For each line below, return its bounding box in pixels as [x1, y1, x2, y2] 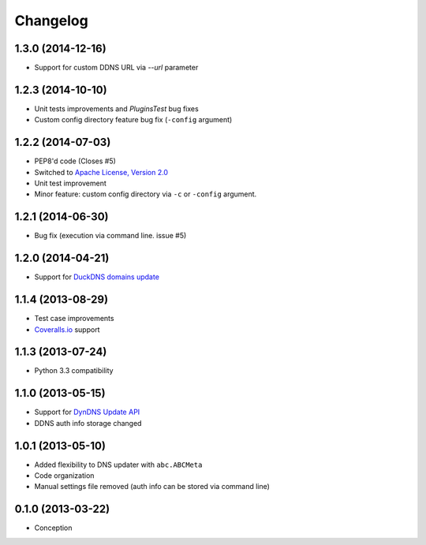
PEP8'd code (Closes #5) [34, 156, 116, 166]
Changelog [14, 12, 88, 29]
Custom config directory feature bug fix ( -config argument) [34, 115, 233, 125]
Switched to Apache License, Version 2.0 [34, 167, 169, 177]
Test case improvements [34, 314, 114, 323]
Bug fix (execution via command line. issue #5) [34, 231, 187, 241]
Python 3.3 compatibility [34, 366, 114, 375]
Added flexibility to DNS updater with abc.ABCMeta [34, 460, 203, 469]
